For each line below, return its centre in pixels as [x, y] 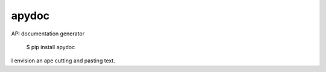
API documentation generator [48, 34]
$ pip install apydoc [51, 47]
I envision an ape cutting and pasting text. [63, 61]
